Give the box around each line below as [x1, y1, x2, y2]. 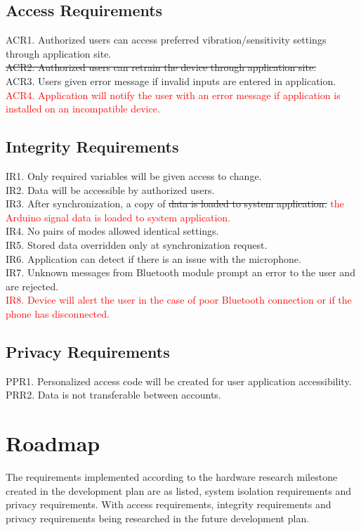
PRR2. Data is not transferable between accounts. [6, 387, 221, 402]
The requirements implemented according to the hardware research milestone [6, 470, 338, 484]
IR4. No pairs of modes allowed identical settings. [6, 224, 219, 238]
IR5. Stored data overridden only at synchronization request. [6, 237, 268, 252]
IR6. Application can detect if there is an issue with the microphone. [6, 251, 301, 266]
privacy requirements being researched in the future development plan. [6, 510, 310, 525]
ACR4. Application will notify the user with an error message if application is [6, 87, 341, 102]
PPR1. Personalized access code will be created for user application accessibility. [6, 373, 352, 388]
